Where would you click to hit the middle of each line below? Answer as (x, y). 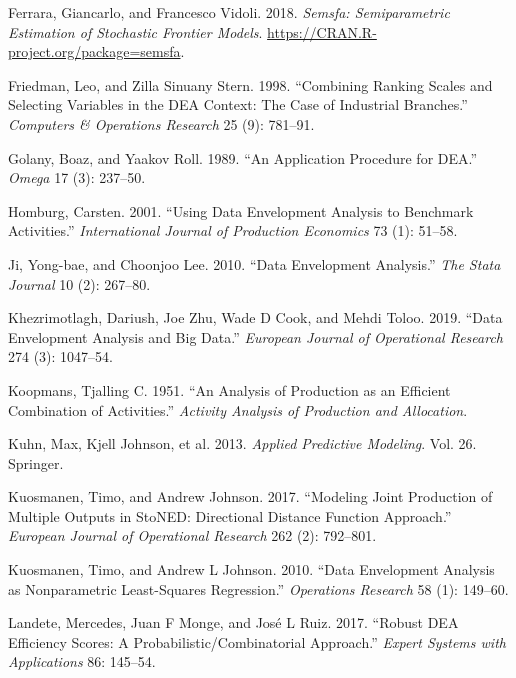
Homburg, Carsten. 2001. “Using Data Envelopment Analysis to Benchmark (241, 210)
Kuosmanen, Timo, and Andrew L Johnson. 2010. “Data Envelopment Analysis (251, 569)
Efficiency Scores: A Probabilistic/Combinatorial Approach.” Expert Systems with (257, 641)
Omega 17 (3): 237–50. (77, 177)
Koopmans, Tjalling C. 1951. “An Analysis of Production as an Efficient (229, 389)
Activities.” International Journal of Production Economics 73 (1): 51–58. (233, 230)
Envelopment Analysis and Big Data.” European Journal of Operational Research (256, 336)
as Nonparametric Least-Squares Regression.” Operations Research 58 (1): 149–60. (258, 588)
